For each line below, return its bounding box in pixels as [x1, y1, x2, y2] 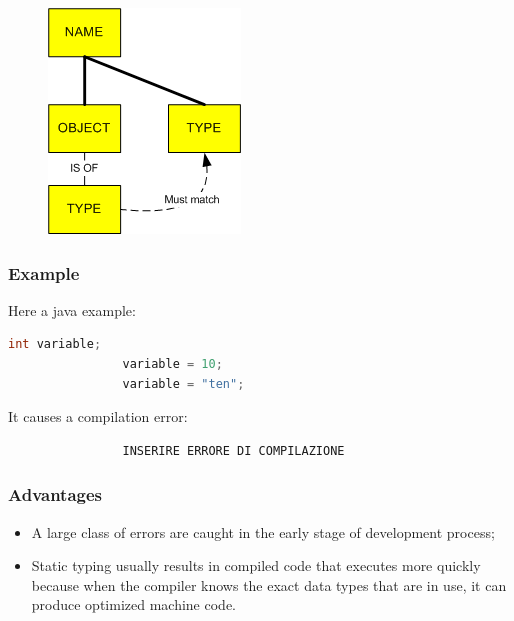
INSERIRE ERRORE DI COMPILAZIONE [122, 443, 345, 458]
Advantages [8, 482, 103, 507]
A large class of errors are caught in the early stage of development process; [31, 521, 495, 542]
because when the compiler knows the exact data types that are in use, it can [31, 574, 507, 595]
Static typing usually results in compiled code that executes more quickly [31, 555, 481, 576]
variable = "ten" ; [122, 376, 245, 391]
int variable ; [8, 337, 102, 352]
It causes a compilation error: [8, 406, 188, 427]
